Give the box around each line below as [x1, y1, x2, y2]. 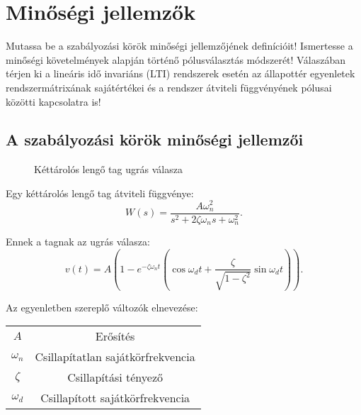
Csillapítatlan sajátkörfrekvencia [35, 348, 195, 365]
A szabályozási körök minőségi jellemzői [6, 128, 304, 150]
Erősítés [95, 328, 135, 345]
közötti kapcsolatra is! [6, 94, 101, 109]
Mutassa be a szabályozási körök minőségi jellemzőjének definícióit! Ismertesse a [6, 38, 353, 53]
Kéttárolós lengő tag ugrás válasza [34, 162, 183, 177]
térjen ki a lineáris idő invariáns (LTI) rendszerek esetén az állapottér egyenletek [6, 66, 355, 81]
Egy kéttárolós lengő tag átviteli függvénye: [6, 185, 194, 200]
